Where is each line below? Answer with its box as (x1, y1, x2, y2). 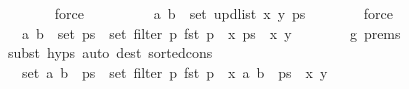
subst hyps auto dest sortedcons (7, 42, 213, 63)
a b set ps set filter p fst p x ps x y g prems (21, 22, 401, 43)
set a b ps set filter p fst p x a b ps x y (21, 61, 328, 82)
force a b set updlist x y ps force (54, 3, 393, 23)
